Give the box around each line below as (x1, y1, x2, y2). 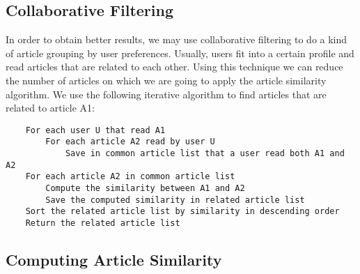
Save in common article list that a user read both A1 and (65, 149, 345, 159)
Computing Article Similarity (6, 249, 222, 271)
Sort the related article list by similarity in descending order (25, 206, 340, 217)
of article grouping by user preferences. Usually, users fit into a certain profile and (6, 45, 354, 60)
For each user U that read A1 (25, 125, 166, 135)
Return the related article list (25, 218, 180, 229)
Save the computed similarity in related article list (45, 195, 305, 205)
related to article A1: (6, 100, 95, 115)
